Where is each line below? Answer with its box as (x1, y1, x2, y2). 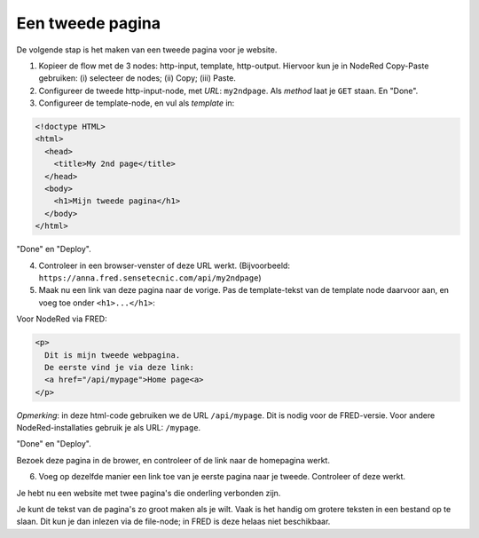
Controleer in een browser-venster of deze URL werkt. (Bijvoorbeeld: (38, 260, 290, 271)
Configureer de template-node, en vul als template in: (38, 98, 235, 108)
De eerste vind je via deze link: (44, 362, 195, 372)
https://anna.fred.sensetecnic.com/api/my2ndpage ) (38, 272, 262, 283)
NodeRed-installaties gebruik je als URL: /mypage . (16, 423, 201, 433)
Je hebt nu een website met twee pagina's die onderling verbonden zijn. (16, 487, 281, 498)
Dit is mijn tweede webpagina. (44, 350, 181, 360)
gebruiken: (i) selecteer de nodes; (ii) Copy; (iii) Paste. (38, 73, 237, 83)
